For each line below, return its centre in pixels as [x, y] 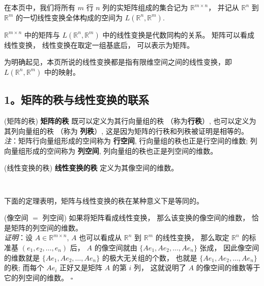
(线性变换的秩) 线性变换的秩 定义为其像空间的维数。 [91, 168]
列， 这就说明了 [160, 267]
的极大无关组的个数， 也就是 [150, 257]
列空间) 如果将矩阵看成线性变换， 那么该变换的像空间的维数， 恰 [151, 218]
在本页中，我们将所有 [40, 7]
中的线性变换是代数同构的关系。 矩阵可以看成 [179, 34]
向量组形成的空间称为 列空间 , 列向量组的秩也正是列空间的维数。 [111, 150]
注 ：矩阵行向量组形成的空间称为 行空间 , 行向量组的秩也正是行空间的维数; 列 [131, 141]
